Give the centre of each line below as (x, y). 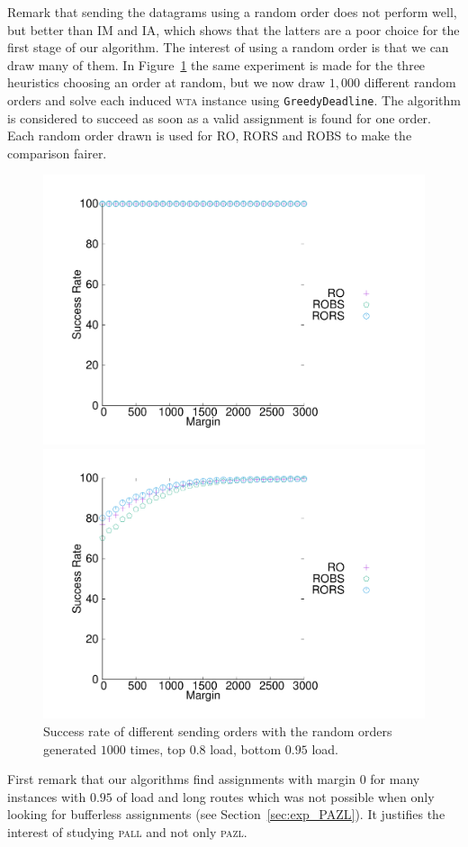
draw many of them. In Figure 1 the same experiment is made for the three (216, 64)
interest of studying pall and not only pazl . (127, 831)
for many (395, 779)
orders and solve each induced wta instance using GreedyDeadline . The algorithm (234, 99)
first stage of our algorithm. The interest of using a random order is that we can (228, 47)
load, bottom (246, 748)
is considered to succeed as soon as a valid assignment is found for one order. (219, 117)
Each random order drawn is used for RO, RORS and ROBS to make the (210, 135)
